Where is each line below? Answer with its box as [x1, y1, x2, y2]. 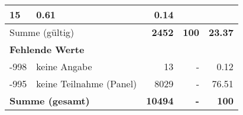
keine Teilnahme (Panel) [36, 77, 137, 90]
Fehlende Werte [9, 42, 85, 56]
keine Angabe [36, 60, 92, 73]
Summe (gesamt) [9, 94, 90, 107]
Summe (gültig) [9, 25, 74, 39]
